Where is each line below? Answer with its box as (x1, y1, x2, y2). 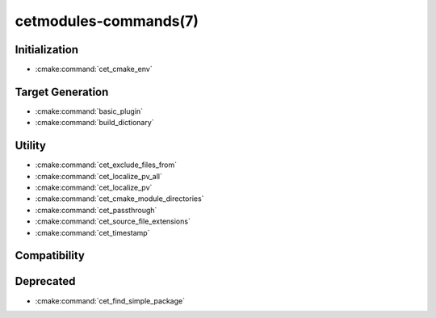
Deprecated (15, 274, 76, 288)
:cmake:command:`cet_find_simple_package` (35, 295, 186, 306)
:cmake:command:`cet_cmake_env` (35, 65, 153, 74)
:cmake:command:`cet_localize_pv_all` (35, 171, 163, 181)
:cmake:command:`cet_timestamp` (35, 228, 150, 237)
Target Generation (15, 85, 109, 98)
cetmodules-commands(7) (15, 12, 199, 30)
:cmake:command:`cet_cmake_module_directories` (35, 194, 204, 203)
